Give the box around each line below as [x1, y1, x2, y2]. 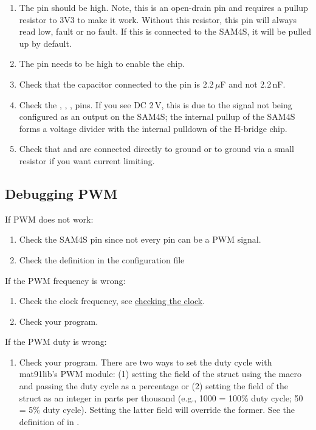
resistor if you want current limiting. [19, 154, 155, 167]
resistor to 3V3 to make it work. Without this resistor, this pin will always [19, 13, 297, 26]
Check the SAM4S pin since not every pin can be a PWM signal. [19, 233, 261, 246]
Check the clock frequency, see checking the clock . [19, 294, 205, 307]
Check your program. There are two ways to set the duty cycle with [19, 355, 272, 368]
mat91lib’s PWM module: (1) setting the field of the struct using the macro [19, 367, 301, 380]
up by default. [19, 36, 72, 49]
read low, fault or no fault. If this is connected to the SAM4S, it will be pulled [19, 25, 311, 38]
